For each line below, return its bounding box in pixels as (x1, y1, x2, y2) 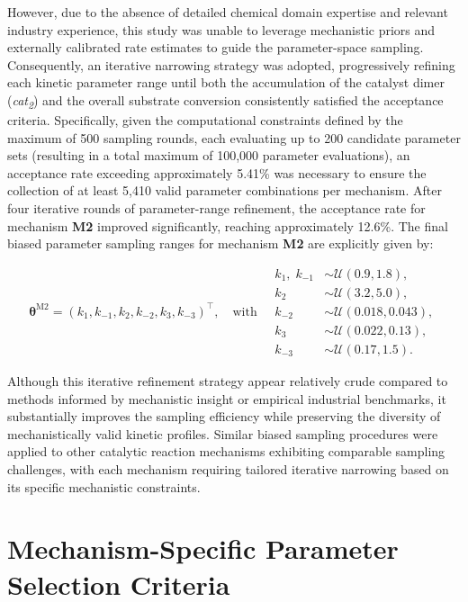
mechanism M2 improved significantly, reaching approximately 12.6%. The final (7, 216, 448, 235)
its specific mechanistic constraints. (7, 477, 201, 496)
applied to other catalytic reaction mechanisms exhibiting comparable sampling (7, 442, 445, 461)
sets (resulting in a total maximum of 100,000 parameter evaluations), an (7, 146, 410, 165)
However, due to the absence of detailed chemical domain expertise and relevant (7, 3, 448, 21)
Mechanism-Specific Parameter (7, 530, 399, 567)
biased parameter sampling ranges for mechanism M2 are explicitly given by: (7, 234, 434, 253)
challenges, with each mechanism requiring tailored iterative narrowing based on (7, 459, 449, 478)
